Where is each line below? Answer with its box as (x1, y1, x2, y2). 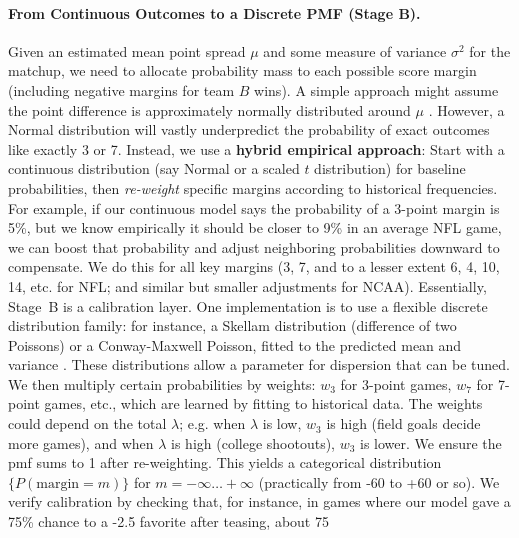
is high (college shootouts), (171, 432, 336, 453)
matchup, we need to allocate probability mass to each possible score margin (8, 60, 477, 81)
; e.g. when (179, 413, 246, 434)
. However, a (428, 99, 505, 120)
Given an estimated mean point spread (8, 40, 246, 61)
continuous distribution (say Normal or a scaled (8, 158, 300, 179)
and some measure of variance (263, 40, 447, 61)
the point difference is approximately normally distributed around (8, 99, 411, 120)
